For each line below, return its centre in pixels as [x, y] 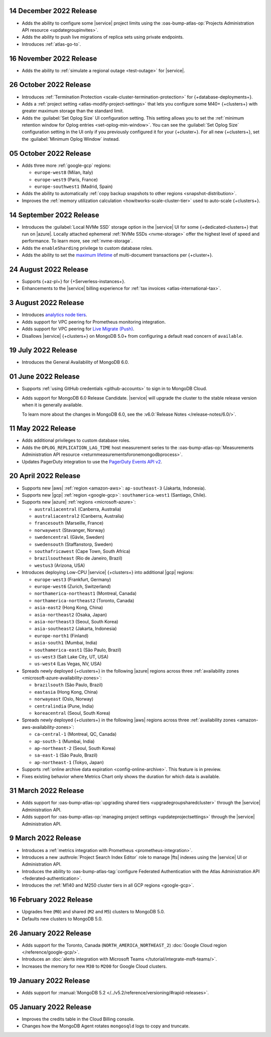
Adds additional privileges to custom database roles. [76, 440]
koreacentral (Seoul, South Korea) [72, 713]
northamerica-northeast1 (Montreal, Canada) [86, 594]
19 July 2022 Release [43, 350]
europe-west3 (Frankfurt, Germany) [73, 579]
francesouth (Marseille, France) [69, 523]
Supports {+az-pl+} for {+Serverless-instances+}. [74, 281]
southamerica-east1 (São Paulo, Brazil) [78, 650]
